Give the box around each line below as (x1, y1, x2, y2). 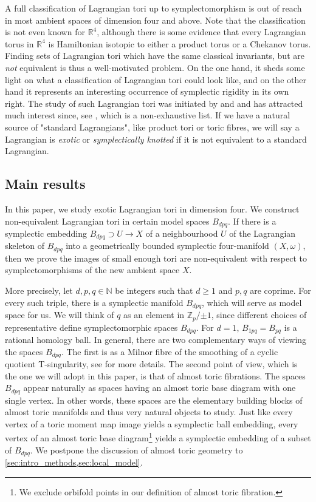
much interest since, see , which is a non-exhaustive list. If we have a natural (5, 109, 290, 121)
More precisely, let (5, 284, 73, 297)
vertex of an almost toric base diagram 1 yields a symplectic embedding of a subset (5, 430, 311, 444)
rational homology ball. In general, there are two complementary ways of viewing (5, 333, 307, 346)
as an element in (123, 308, 185, 321)
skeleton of (5, 239, 45, 252)
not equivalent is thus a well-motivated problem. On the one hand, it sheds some (5, 61, 305, 73)
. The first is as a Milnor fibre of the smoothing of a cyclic (61, 345, 278, 358)
